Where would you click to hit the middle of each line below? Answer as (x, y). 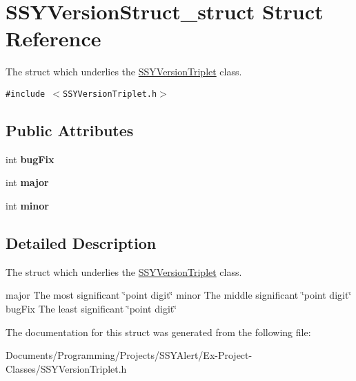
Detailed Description (81, 242)
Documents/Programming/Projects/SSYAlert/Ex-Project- (129, 355)
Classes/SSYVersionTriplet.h (66, 368)
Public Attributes (70, 130)
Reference (53, 38)
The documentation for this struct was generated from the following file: (158, 332)
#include (26, 94)
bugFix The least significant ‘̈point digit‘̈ (91, 308)
